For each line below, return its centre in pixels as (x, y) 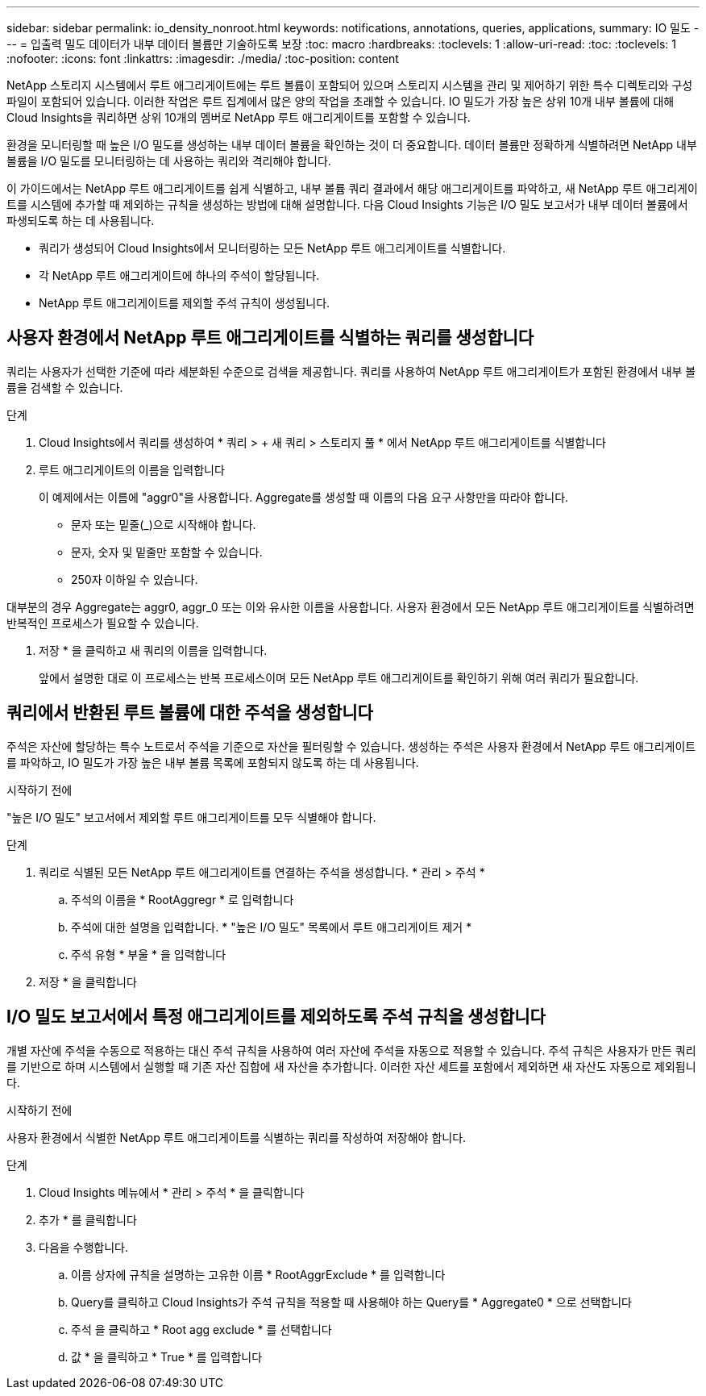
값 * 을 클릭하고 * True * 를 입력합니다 (167, 1356)
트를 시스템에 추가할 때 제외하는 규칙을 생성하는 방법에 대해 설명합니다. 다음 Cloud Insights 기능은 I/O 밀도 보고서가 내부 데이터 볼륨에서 (347, 204)
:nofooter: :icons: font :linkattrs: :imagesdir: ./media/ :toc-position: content (203, 58)
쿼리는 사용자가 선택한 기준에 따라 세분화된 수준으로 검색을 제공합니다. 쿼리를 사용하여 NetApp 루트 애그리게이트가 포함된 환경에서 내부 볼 (351, 371)
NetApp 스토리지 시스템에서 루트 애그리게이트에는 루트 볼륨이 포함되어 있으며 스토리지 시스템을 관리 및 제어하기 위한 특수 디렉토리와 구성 (350, 85)
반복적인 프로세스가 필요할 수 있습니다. (103, 623)
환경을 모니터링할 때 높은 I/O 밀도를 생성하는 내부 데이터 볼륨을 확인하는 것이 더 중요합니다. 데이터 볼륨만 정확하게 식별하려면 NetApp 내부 (352, 145)
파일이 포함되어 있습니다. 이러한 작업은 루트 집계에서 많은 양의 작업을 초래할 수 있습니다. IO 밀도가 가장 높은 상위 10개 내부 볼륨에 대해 (341, 101)
